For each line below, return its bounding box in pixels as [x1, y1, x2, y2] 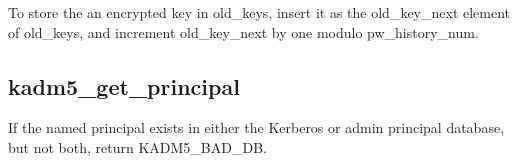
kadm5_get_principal [8, 70, 240, 101]
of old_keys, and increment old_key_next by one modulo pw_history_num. [8, 21, 479, 42]
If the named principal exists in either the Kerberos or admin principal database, [8, 117, 505, 138]
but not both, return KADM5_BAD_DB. [8, 136, 267, 157]
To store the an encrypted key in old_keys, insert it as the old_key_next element [8, 2, 511, 22]
